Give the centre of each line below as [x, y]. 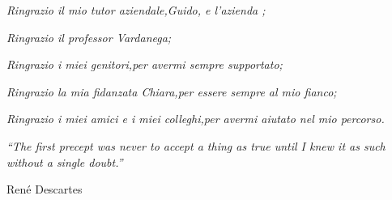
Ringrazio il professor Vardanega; [89, 37]
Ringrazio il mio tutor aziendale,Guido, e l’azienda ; [136, 10]
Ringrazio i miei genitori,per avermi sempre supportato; [145, 64]
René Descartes [45, 189]
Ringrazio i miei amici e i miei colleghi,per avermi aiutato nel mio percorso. [196, 119]
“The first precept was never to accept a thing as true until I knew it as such [196, 145]
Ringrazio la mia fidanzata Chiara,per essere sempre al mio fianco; [172, 91]
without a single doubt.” [65, 162]
